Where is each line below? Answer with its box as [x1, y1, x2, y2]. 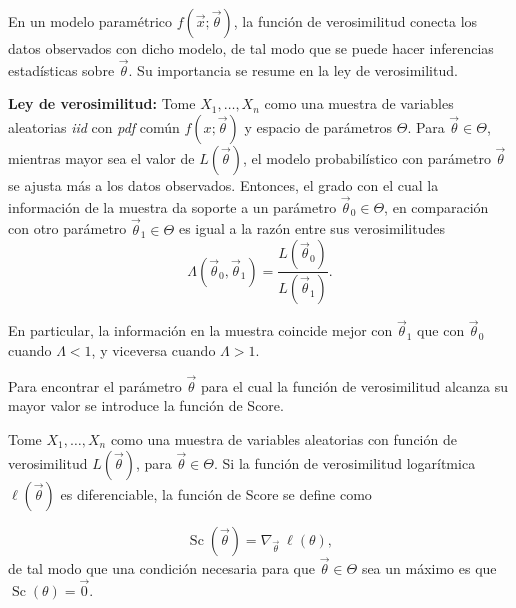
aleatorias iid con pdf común [8, 117, 180, 137]
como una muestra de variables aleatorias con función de [110, 428, 457, 449]
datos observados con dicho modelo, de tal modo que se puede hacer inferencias [8, 38, 494, 58]
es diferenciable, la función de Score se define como [60, 483, 372, 504]
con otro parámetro [8, 218, 127, 239]
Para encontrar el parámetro [8, 375, 182, 396]
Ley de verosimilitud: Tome [8, 93, 196, 114]
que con [417, 320, 465, 341]
